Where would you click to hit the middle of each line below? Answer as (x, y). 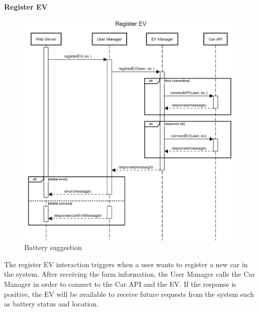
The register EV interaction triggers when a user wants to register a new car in (126, 264)
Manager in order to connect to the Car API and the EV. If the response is (120, 284)
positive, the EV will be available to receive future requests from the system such (129, 294)
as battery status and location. (51, 304)
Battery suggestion (53, 247)
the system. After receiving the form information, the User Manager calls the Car (130, 274)
